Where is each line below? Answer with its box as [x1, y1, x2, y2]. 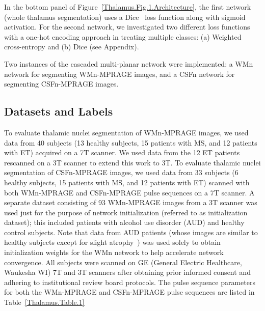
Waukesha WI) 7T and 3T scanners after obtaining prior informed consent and [4, 267, 251, 277]
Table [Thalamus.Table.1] [4, 297, 85, 307]
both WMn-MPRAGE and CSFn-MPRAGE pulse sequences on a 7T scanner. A [4, 187, 255, 197]
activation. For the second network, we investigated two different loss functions [4, 21, 250, 32]
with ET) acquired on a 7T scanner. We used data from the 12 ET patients [4, 147, 240, 158]
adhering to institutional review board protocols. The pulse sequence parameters [4, 276, 255, 287]
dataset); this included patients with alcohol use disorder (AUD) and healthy [4, 217, 245, 228]
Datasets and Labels [4, 103, 113, 119]
